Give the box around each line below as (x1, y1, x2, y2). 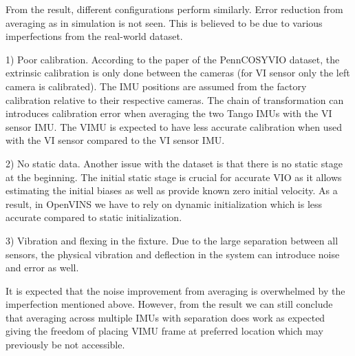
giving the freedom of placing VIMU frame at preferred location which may (6, 324, 323, 338)
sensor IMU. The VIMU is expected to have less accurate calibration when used (6, 119, 342, 134)
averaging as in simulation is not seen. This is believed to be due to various (6, 15, 323, 30)
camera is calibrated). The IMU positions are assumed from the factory (6, 78, 307, 93)
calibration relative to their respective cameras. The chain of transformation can (6, 92, 344, 107)
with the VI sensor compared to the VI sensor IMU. (6, 133, 225, 147)
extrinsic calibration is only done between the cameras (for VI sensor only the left (6, 65, 350, 80)
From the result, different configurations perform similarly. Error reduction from (6, 2, 343, 16)
